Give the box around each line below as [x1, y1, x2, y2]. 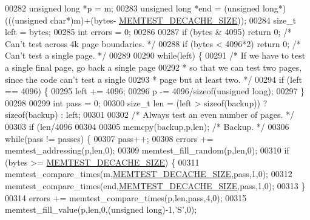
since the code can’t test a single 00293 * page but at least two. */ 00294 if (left [5, 73, 302, 85]
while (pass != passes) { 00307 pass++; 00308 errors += [5, 132, 214, 144]
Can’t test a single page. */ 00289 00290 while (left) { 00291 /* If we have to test [5, 49, 306, 62]
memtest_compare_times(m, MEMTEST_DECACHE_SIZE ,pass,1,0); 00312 [5, 167, 292, 180]
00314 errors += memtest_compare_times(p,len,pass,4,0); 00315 [5, 191, 247, 204]
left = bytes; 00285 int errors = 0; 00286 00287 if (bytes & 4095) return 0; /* [5, 25, 292, 38]
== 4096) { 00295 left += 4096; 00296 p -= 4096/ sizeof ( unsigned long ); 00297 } [5, 85, 305, 97]
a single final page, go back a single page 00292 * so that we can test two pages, [5, 60, 302, 73]
